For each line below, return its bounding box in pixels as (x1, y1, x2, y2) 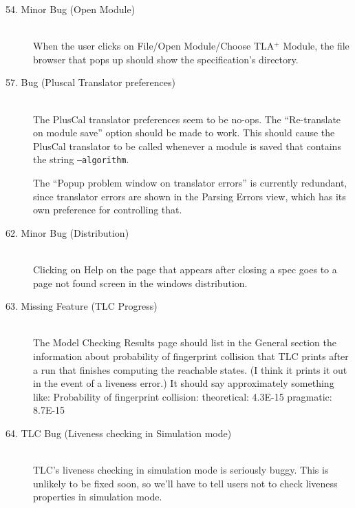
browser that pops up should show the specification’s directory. (33, 52, 299, 66)
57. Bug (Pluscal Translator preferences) (6, 75, 175, 89)
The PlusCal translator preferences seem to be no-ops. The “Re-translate (33, 112, 341, 126)
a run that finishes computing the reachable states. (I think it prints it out (33, 362, 347, 377)
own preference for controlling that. (33, 202, 182, 217)
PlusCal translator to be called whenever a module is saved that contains (33, 138, 341, 153)
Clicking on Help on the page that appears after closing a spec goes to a (33, 262, 337, 276)
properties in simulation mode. (33, 489, 162, 504)
